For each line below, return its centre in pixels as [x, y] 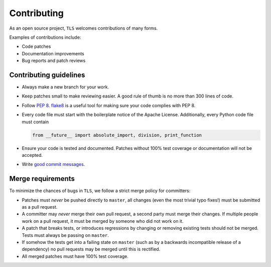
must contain [35, 122]
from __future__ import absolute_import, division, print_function [117, 135]
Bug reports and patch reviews [54, 61]
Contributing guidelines [47, 75]
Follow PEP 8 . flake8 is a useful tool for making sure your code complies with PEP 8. [109, 105]
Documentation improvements [53, 53]
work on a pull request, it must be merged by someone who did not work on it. [103, 221]
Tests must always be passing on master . [65, 235]
